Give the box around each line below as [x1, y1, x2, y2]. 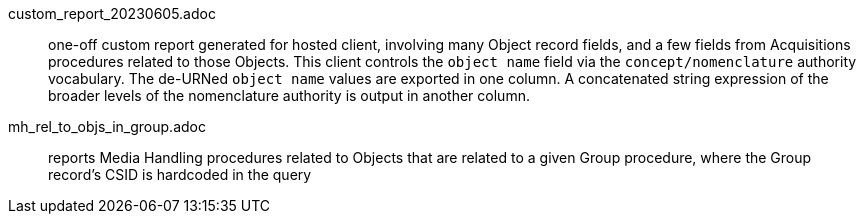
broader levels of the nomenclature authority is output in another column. [48, 87, 530, 104]
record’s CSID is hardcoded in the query [48, 166, 312, 183]
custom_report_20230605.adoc [8, 5, 216, 22]
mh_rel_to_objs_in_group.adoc [8, 118, 206, 135]
